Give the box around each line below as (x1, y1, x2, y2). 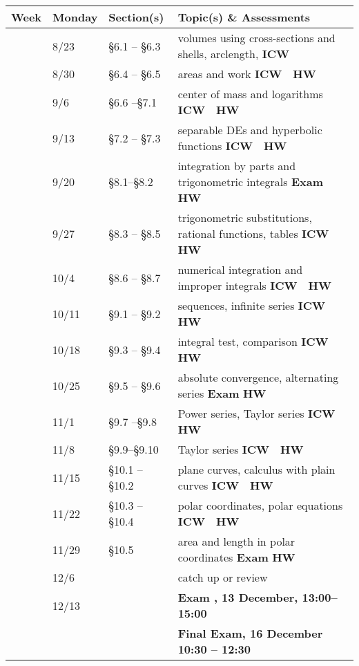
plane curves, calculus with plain (177, 461, 336, 477)
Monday (52, 9, 98, 25)
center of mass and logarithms (177, 86, 323, 102)
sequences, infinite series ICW (177, 297, 326, 313)
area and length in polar (177, 533, 295, 549)
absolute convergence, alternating (177, 369, 339, 385)
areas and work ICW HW (177, 66, 316, 82)
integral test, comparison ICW (177, 333, 329, 349)
